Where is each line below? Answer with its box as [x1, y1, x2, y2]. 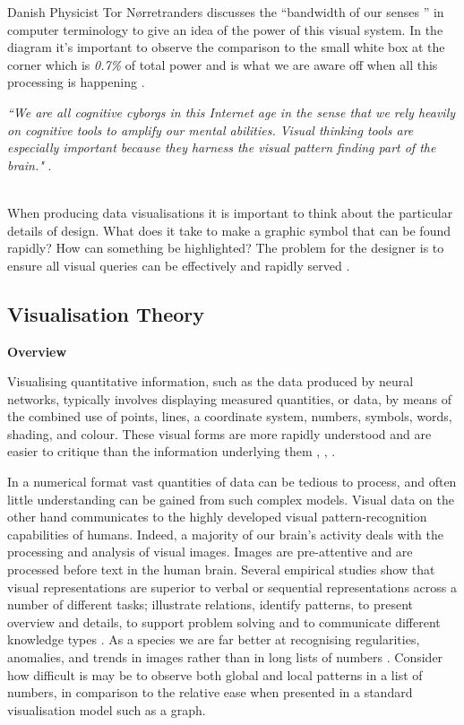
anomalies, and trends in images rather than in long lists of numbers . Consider [7, 648, 443, 667]
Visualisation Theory [7, 299, 204, 327]
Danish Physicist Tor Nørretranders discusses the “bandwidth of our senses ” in [7, 3, 444, 21]
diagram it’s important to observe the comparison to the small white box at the [7, 38, 445, 56]
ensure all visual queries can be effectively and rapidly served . [7, 255, 350, 274]
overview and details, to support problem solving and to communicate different [7, 612, 441, 631]
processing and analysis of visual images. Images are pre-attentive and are [7, 542, 413, 561]
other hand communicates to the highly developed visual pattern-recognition [7, 507, 427, 526]
